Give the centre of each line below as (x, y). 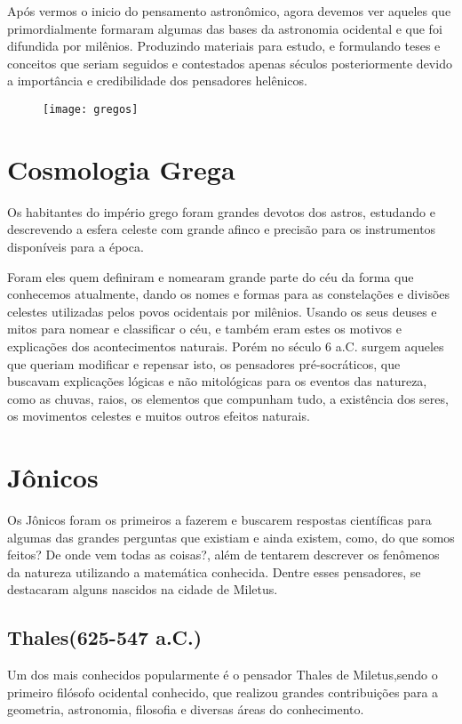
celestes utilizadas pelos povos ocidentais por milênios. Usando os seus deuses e (222, 311)
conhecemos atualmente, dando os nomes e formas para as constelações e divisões (229, 294)
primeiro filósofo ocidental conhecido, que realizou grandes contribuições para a (223, 692)
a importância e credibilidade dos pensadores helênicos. (157, 80)
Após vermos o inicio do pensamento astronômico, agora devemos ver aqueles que (229, 11)
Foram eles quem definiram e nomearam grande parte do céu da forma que (211, 276)
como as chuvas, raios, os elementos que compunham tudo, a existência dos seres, (228, 398)
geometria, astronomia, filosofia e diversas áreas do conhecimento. (186, 709)
